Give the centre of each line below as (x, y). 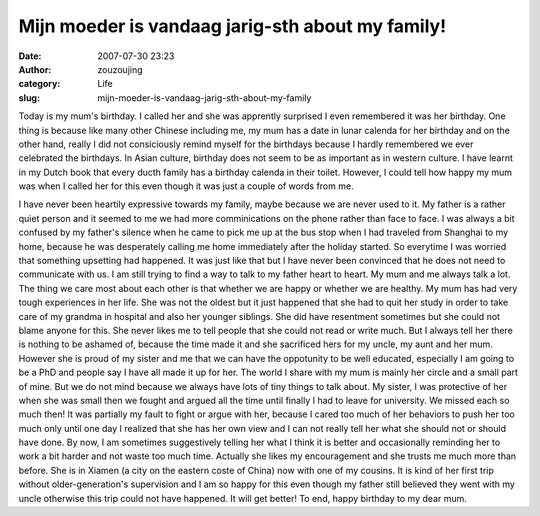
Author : (35, 69)
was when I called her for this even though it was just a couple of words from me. (186, 186)
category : (39, 84)
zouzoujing (120, 69)
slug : (29, 97)
